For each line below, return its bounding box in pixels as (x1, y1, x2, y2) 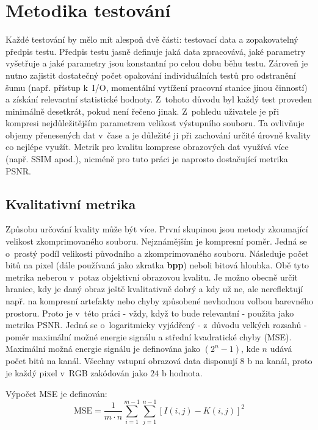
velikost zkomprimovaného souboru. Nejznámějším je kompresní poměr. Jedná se (5, 235, 307, 248)
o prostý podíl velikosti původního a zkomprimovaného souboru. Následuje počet (5, 246, 309, 259)
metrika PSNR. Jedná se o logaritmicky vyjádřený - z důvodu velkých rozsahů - (5, 318, 307, 331)
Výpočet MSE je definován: (5, 387, 107, 400)
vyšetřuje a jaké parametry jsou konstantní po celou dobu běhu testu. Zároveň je (5, 57, 308, 70)
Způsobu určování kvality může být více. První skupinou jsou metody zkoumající (5, 223, 308, 235)
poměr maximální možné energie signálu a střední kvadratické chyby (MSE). (5, 330, 292, 343)
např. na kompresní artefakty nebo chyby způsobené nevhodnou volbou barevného (5, 295, 313, 307)
